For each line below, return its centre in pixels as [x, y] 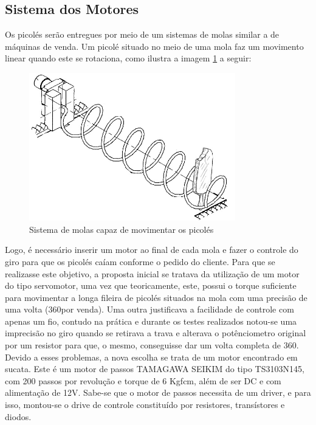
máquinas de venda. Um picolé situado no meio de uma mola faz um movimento [154, 46]
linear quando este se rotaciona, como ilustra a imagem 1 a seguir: [128, 58]
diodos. [18, 416]
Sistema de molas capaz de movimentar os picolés [122, 229]
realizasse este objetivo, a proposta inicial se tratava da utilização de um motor [152, 273]
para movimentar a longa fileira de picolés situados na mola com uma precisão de [156, 297]
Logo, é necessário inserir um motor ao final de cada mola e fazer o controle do [152, 250]
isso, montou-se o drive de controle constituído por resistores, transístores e [145, 405]
